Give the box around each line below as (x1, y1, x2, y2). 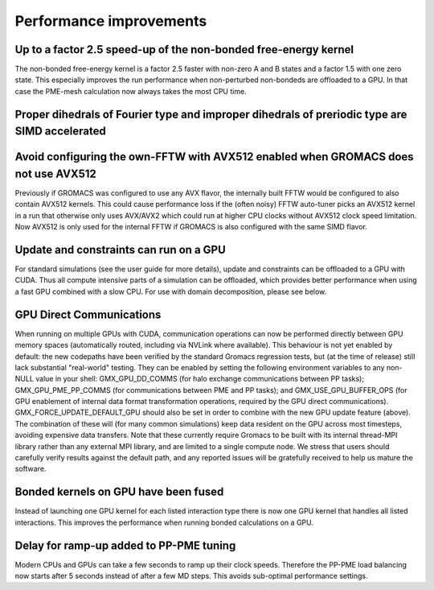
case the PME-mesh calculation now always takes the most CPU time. (14, 86, 247, 96)
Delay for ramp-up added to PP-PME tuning (14, 538, 236, 552)
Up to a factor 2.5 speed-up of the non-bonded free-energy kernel (14, 43, 354, 56)
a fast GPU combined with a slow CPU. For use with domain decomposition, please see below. (14, 287, 327, 296)
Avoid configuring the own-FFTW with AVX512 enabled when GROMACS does (14, 150, 414, 164)
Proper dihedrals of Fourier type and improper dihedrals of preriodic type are (14, 107, 407, 121)
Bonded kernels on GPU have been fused (14, 485, 224, 499)
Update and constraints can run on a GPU (14, 242, 227, 257)
